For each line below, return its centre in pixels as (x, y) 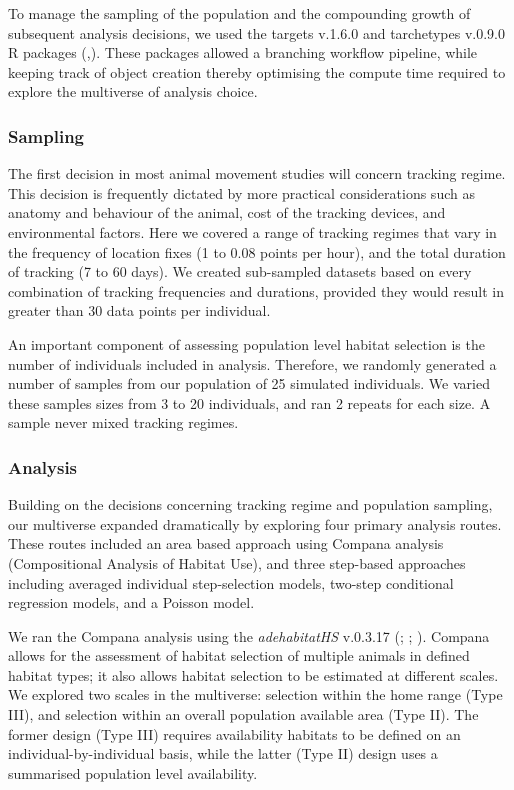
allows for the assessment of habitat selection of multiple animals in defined (239, 655)
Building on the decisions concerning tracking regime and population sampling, (250, 504)
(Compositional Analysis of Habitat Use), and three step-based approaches (237, 562)
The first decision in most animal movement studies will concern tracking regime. (257, 173)
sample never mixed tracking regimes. (123, 422)
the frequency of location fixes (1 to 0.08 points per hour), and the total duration (257, 251)
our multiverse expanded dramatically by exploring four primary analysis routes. (255, 523)
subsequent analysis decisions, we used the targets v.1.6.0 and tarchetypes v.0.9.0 (256, 32)
